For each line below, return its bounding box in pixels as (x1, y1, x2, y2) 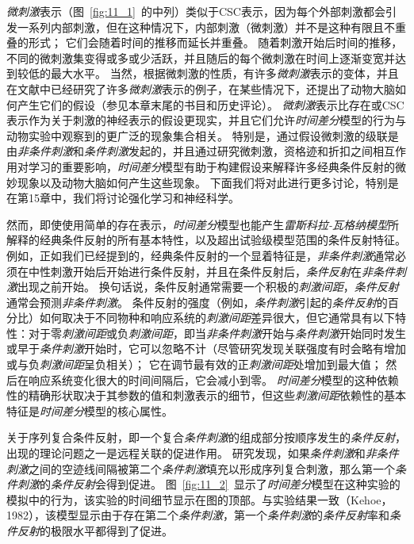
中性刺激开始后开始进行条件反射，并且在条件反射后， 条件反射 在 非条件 (28, 262, 395, 279)
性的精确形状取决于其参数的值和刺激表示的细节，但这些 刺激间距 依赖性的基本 (6, 387, 406, 404)
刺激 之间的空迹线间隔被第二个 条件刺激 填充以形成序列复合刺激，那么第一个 (6, 460, 395, 477)
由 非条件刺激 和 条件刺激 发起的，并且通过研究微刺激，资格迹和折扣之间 (6, 143, 373, 159)
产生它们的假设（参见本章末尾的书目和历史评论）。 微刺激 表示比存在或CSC (17, 96, 404, 113)
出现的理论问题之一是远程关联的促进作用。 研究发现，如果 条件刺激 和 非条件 (6, 445, 399, 462)
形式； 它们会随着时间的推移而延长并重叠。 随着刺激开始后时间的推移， (28, 34, 403, 51)
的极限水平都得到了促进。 (40, 523, 173, 538)
